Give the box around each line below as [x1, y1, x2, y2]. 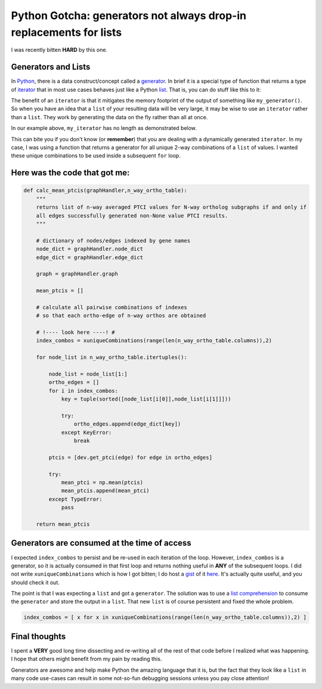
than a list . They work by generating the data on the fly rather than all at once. [11, 113, 208, 120]
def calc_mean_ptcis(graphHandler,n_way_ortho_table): [23, 187, 187, 194]
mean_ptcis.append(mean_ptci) [61, 488, 150, 494]
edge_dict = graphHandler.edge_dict [36, 254, 143, 260]
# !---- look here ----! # [36, 329, 116, 336]
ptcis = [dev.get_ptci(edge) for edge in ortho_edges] [48, 454, 213, 461]
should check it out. [11, 579, 60, 586]
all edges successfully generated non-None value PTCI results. [36, 212, 228, 219]
